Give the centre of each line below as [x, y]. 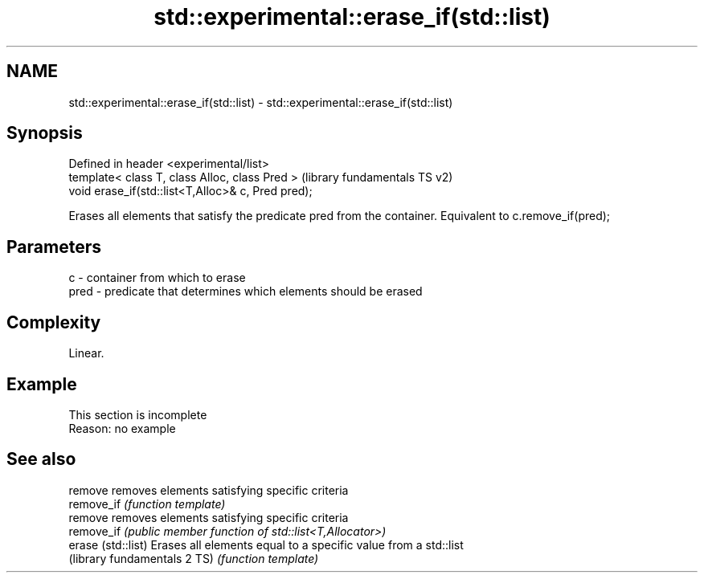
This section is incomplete [138, 414]
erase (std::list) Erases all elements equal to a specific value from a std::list [266, 544]
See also [41, 459]
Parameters [54, 247]
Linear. [86, 353]
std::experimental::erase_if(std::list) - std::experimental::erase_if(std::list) [261, 102]
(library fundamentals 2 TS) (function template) [194, 558]
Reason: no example [122, 428]
